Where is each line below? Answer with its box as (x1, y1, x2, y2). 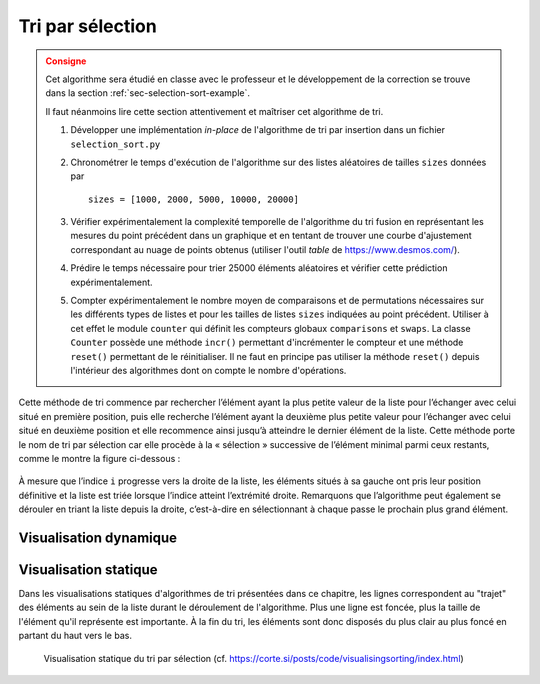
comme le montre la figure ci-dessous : (18, 452, 181, 464)
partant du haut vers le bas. (18, 630, 132, 642)
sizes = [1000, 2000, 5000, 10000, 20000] (88, 193, 300, 205)
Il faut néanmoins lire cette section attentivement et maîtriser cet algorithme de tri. (45, 105, 384, 117)
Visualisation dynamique (18, 529, 178, 546)
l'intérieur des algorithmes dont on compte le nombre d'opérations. (70, 364, 347, 376)
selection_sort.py (70, 138, 161, 150)
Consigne (45, 55, 87, 67)
